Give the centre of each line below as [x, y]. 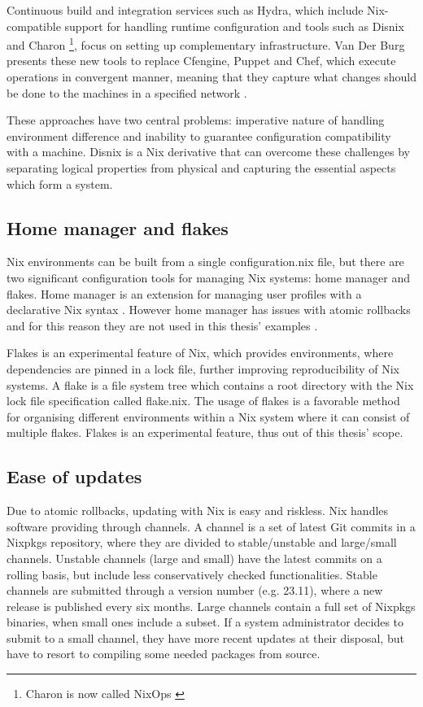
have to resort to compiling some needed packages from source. [164, 654]
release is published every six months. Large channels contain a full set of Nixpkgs [211, 606]
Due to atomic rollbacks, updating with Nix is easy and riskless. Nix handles [198, 511]
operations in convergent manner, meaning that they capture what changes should [212, 77]
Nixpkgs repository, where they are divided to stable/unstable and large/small [202, 542]
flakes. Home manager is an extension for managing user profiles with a [184, 293]
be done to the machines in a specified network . [127, 92]
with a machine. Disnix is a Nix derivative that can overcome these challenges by [208, 152]
